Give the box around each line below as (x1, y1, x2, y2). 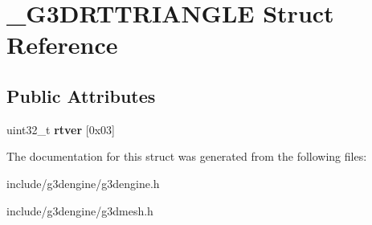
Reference (6, 28, 118, 61)
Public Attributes (6, 83, 156, 108)
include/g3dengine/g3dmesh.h (6, 202, 153, 219)
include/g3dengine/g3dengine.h (6, 174, 160, 191)
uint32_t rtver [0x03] (6, 121, 115, 137)
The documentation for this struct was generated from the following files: (6, 148, 367, 165)
